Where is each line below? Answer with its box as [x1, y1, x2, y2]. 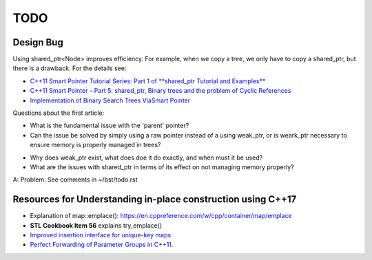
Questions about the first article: [12, 109, 105, 117]
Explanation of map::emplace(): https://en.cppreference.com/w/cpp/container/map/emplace [30, 212, 292, 220]
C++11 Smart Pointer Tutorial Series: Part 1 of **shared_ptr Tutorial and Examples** [30, 76, 266, 85]
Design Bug [12, 36, 63, 48]
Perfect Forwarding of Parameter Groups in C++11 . [30, 241, 174, 249]
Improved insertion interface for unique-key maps [30, 231, 172, 239]
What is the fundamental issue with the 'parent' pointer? [30, 121, 189, 130]
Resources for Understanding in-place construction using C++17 [12, 193, 297, 206]
